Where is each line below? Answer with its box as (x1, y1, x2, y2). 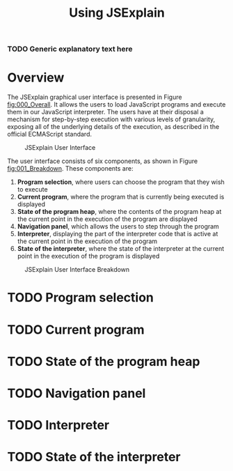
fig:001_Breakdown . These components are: (7, 164, 134, 173)
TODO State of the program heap (7, 353, 200, 369)
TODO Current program (7, 322, 145, 337)
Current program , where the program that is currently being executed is (17, 193, 225, 201)
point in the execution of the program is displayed (17, 252, 160, 261)
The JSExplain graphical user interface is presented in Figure (7, 93, 182, 102)
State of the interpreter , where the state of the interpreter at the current (17, 245, 225, 253)
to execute (17, 185, 48, 194)
